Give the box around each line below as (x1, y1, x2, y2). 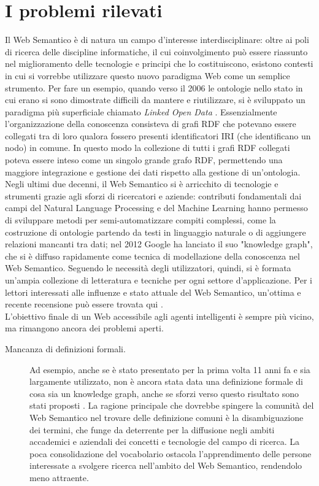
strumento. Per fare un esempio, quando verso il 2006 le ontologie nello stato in (5, 81, 303, 94)
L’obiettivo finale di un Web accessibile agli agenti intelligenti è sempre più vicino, (5, 309, 314, 322)
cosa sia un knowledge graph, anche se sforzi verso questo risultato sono (29, 387, 299, 399)
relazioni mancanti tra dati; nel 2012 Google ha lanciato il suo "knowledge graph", (5, 237, 313, 250)
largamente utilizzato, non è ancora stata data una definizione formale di (29, 375, 303, 388)
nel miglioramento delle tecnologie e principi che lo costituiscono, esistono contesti (5, 57, 313, 70)
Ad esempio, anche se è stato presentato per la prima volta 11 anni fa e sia (29, 363, 310, 376)
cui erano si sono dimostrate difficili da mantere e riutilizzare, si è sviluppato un (5, 93, 306, 106)
